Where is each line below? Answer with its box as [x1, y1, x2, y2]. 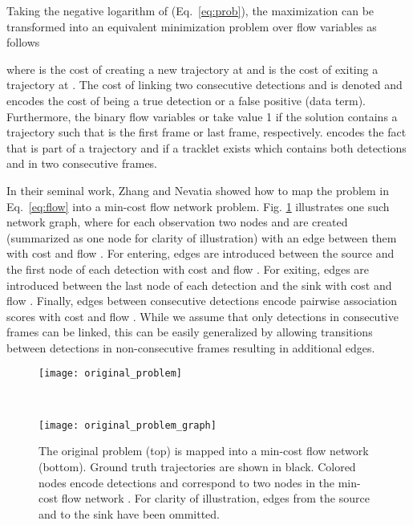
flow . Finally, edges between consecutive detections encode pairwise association [6, 292, 398, 309]
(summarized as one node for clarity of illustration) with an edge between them [6, 229, 397, 246]
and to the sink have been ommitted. [38, 505, 221, 522]
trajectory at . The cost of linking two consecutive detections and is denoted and [6, 76, 403, 93]
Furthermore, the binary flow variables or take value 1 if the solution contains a [6, 108, 398, 124]
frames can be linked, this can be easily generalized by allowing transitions [6, 324, 373, 340]
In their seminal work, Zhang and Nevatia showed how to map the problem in [6, 181, 390, 198]
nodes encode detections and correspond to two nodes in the [38, 474, 335, 490]
